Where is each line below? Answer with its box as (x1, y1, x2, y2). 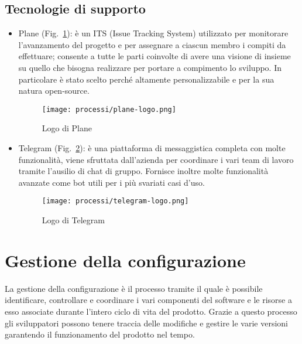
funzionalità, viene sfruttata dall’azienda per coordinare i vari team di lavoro (18, 153, 294, 165)
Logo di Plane (42, 122, 92, 134)
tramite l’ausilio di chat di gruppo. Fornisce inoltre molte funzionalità (18, 165, 269, 177)
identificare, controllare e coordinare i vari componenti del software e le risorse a (5, 294, 292, 306)
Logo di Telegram (42, 214, 105, 226)
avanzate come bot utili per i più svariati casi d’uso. (18, 176, 205, 188)
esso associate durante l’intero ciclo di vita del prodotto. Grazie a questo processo (5, 305, 297, 317)
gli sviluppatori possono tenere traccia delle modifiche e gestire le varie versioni (5, 316, 288, 329)
